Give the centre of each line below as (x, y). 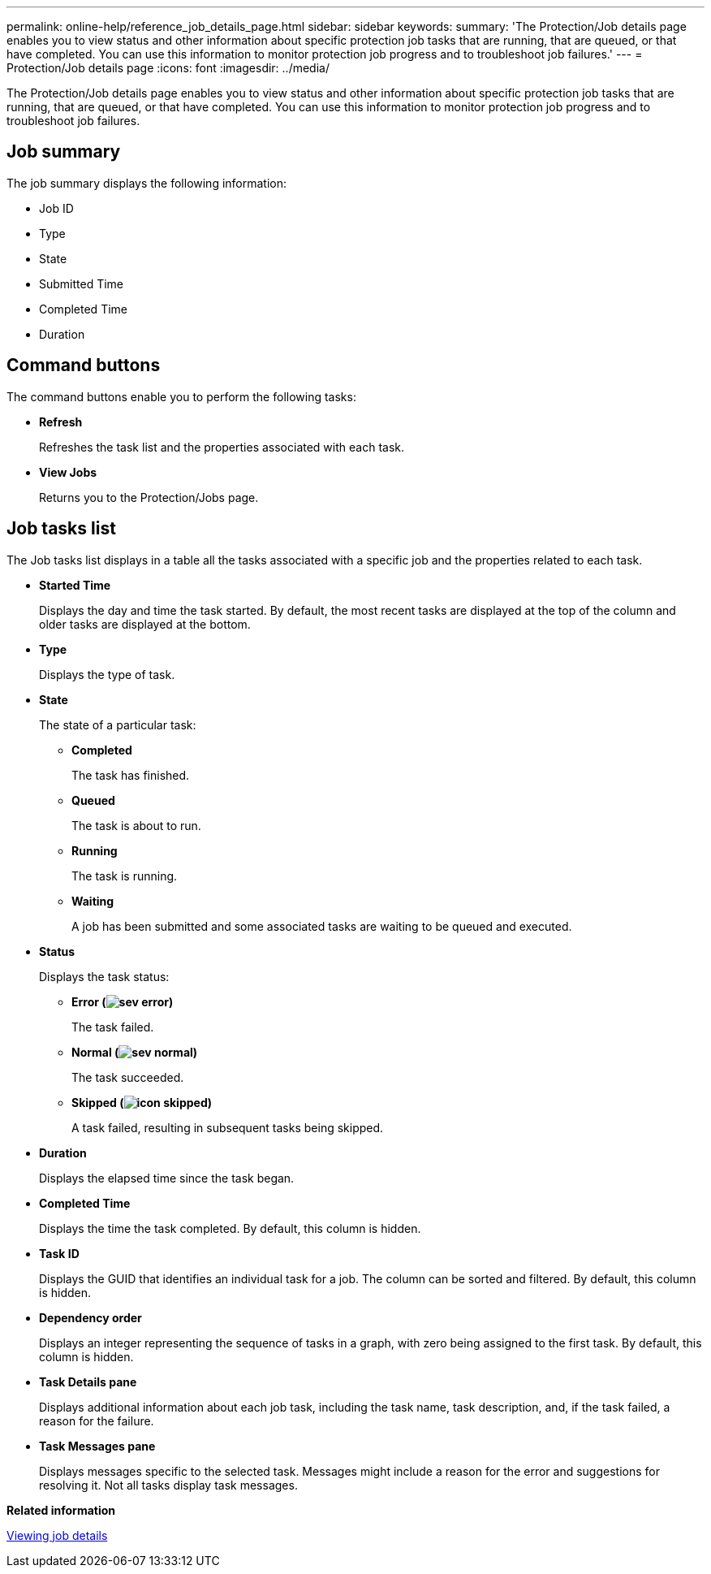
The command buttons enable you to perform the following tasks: (181, 396)
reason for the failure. (97, 1420)
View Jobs (68, 472)
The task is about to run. (136, 825)
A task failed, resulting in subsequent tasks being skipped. (228, 1127)
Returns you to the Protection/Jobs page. (149, 497)
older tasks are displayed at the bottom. (145, 624)
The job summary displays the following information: (147, 183)
